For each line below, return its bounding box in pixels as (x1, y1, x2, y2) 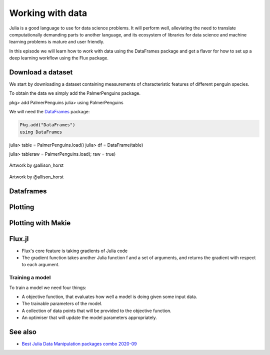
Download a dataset (9, 68, 73, 76)
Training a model (9, 274, 51, 281)
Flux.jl (9, 235, 29, 243)
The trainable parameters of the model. (21, 301, 102, 307)
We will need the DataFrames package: (9, 109, 90, 115)
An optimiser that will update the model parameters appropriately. (21, 315, 157, 321)
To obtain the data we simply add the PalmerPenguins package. (9, 90, 141, 96)
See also (9, 328, 37, 336)
